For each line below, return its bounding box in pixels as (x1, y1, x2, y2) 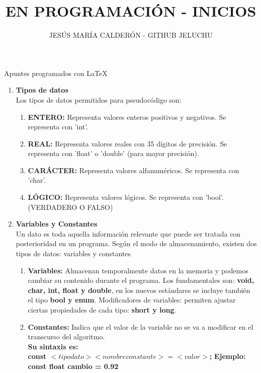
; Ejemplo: (209, 351, 246, 361)
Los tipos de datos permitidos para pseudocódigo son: (16, 94, 182, 105)
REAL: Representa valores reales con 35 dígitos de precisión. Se (28, 138, 227, 148)
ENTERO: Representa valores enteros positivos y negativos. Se (28, 111, 226, 122)
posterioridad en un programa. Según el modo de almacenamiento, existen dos (16, 238, 257, 249)
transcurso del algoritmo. (28, 331, 105, 342)
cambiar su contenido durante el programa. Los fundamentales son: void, (28, 275, 254, 285)
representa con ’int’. (28, 121, 89, 132)
